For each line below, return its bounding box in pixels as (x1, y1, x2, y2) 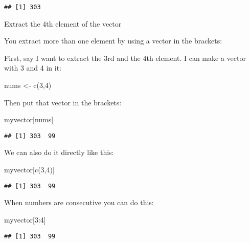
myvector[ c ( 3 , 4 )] (4, 164, 55, 175)
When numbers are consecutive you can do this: (4, 197, 154, 208)
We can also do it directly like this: (4, 147, 114, 158)
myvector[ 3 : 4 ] (4, 214, 46, 225)
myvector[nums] (4, 114, 54, 125)
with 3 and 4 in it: (4, 62, 62, 73)
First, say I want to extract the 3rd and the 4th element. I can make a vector (4, 52, 246, 63)
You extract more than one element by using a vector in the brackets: (4, 35, 222, 46)
